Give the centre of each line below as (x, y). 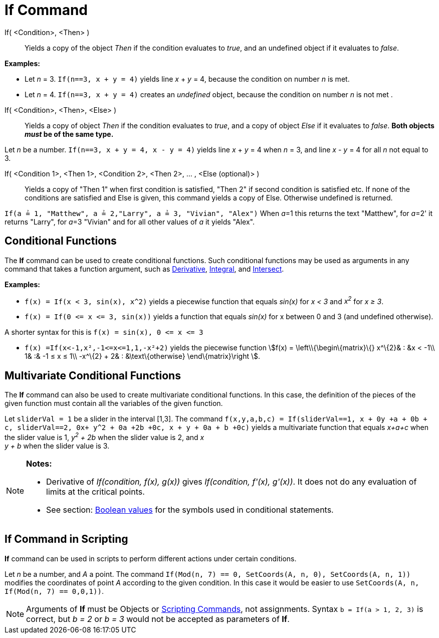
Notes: (39, 463)
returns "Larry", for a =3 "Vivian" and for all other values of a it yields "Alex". (130, 222)
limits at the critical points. (95, 491)
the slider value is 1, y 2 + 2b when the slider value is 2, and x (104, 437)
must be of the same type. (69, 134)
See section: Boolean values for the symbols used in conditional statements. (190, 509)
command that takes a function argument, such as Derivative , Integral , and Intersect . (144, 269)
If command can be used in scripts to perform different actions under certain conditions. (151, 558)
